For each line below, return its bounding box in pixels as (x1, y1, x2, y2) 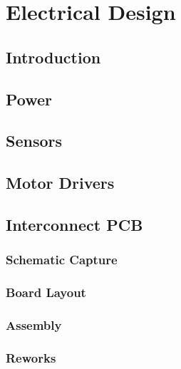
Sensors (6, 130, 63, 152)
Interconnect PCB (6, 213, 143, 235)
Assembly (6, 316, 62, 333)
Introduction (6, 46, 101, 68)
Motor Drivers (6, 172, 115, 194)
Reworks (6, 348, 56, 366)
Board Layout (6, 284, 86, 301)
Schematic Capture (6, 251, 118, 269)
